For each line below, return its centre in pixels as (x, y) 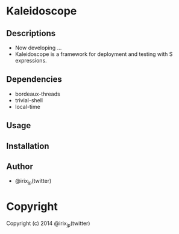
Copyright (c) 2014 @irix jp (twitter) (48, 224)
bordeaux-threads (37, 94)
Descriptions (31, 33)
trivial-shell (29, 100)
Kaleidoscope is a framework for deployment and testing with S (94, 54)
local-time (27, 106)
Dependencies (34, 79)
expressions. (31, 60)
